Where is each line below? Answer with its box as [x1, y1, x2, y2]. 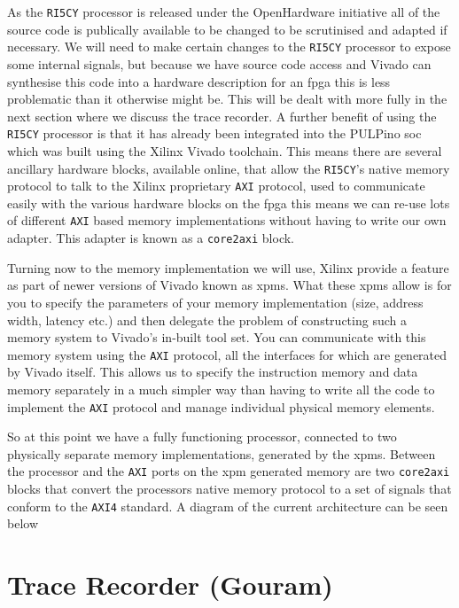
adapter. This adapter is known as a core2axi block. [7, 229, 294, 247]
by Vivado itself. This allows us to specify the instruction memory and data [7, 362, 418, 381]
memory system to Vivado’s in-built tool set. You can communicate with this [7, 328, 426, 347]
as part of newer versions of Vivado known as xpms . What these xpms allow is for [7, 276, 452, 294]
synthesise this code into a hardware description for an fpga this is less [7, 72, 391, 90]
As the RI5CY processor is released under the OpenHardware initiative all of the [7, 3, 440, 20]
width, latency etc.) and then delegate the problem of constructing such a [7, 310, 407, 329]
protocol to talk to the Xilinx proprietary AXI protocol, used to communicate [7, 176, 425, 195]
